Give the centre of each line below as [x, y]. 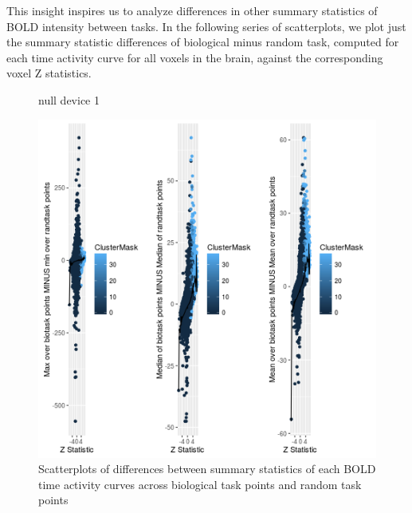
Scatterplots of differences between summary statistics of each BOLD [207, 469]
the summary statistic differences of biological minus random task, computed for [203, 42]
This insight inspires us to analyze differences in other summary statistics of [192, 10]
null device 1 [69, 99]
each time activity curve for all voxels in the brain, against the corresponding [195, 57]
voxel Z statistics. [49, 73]
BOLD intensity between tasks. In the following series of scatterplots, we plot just [206, 26]
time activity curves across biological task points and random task [200, 484]
